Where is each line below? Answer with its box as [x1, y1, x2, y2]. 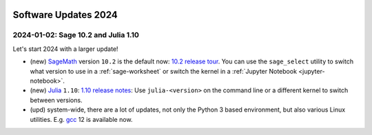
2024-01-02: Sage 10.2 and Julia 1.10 [12, 30, 139, 40]
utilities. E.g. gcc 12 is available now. [30, 115, 133, 123]
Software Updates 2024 [12, 9, 118, 21]
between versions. [30, 96, 83, 104]
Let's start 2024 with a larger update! [12, 45, 118, 53]
